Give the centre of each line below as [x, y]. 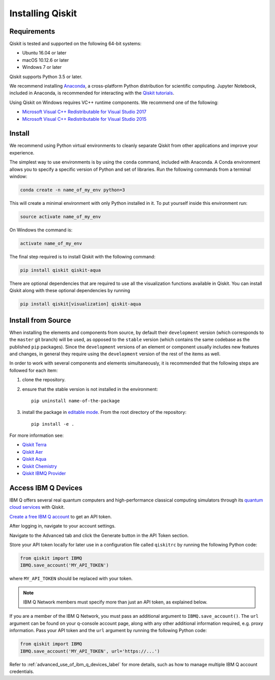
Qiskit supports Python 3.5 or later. [46, 76]
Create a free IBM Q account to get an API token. [61, 516]
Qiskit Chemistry [39, 466]
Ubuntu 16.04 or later [44, 53]
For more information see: [36, 435]
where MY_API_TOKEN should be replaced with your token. [71, 579]
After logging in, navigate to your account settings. [63, 526]
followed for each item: [34, 370]
